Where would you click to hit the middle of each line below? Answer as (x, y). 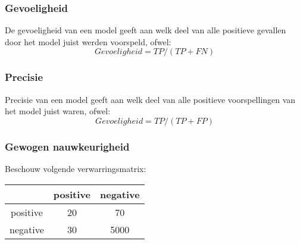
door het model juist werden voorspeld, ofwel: (88, 41)
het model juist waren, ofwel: (58, 111)
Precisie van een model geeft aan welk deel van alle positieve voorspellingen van (150, 99)
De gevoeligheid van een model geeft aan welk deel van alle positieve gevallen (146, 30)
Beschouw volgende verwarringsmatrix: (76, 169)
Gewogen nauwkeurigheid (67, 146)
